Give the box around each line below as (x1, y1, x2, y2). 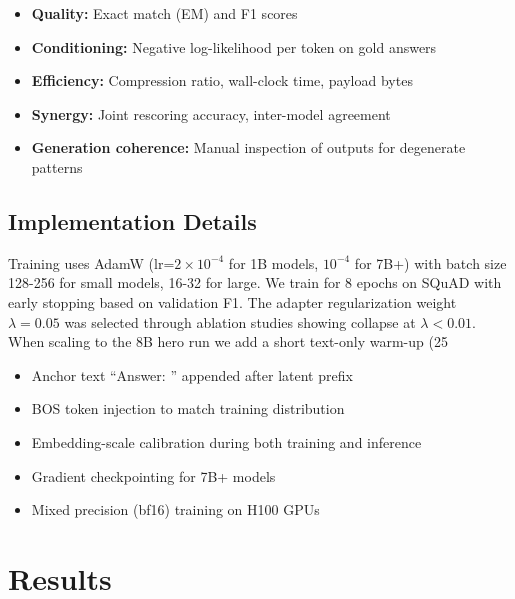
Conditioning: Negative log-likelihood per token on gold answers (31, 36, 437, 57)
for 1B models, (228, 252, 319, 273)
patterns (31, 156, 83, 177)
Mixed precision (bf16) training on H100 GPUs (31, 499, 320, 520)
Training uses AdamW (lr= (8, 252, 175, 273)
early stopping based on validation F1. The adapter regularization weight (8, 291, 457, 312)
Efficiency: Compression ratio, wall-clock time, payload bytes (31, 70, 413, 91)
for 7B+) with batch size (354, 252, 507, 273)
